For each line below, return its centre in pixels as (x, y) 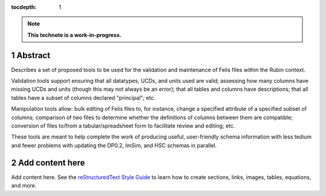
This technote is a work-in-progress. (75, 35)
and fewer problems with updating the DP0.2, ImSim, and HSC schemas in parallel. (114, 145)
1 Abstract (31, 55)
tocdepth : (24, 7)
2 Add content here (48, 162)
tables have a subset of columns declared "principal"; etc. (83, 97)
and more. (24, 186)
